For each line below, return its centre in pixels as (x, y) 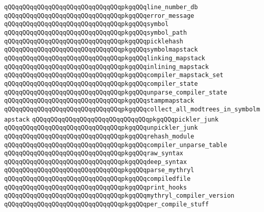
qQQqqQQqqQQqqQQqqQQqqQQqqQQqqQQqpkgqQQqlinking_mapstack (105, 58)
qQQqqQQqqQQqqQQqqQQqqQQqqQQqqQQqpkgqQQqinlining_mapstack (106, 67)
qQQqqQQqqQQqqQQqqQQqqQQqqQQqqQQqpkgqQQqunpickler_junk (101, 128)
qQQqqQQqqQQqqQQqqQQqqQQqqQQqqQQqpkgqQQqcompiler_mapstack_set (114, 75)
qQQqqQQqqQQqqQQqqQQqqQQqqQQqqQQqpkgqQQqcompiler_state (101, 84)
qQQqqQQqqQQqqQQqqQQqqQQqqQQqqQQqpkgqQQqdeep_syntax (95, 162)
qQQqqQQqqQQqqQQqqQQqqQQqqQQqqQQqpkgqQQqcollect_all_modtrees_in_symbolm (132, 109)
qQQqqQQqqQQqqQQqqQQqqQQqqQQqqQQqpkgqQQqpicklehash (94, 41)
